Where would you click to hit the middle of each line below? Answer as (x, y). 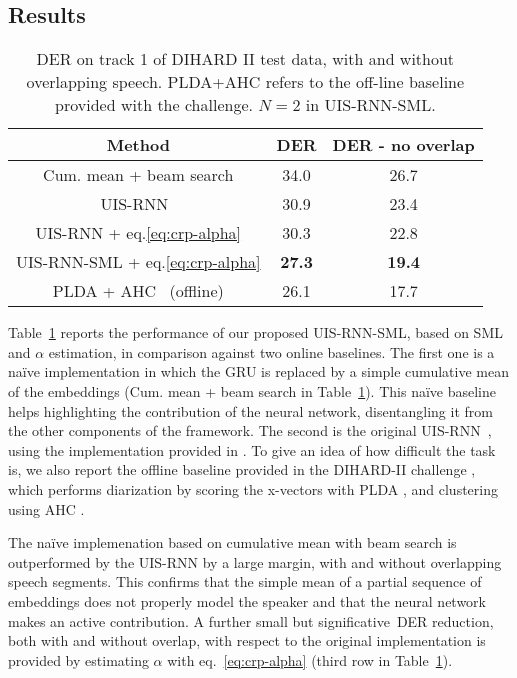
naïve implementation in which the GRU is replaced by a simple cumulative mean (258, 371)
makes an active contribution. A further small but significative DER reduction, (251, 620)
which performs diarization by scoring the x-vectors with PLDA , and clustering (253, 488)
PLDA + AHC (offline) (138, 291)
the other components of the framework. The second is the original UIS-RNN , (250, 430)
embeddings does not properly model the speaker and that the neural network (247, 600)
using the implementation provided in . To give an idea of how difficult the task (252, 449)
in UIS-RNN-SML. (370, 105)
